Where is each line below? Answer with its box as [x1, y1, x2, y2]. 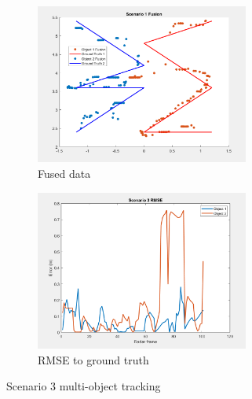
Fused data [38, 165, 91, 182]
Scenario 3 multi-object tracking [6, 378, 161, 394]
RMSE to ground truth [38, 351, 149, 368]
